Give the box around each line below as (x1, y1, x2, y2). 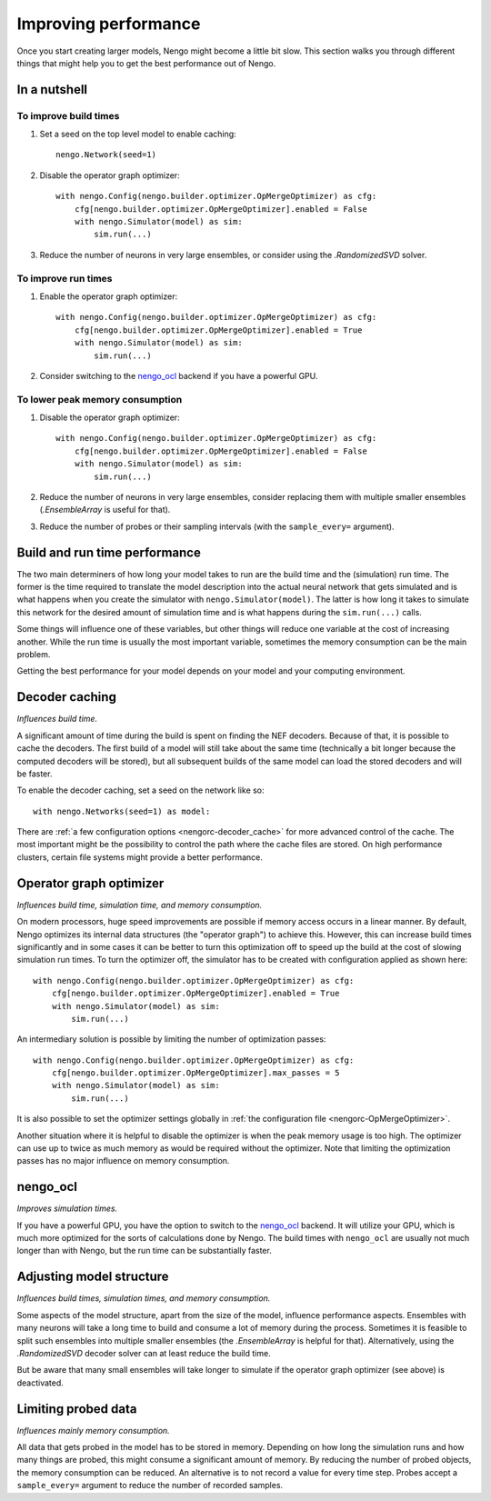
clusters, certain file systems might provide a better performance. (16, 851, 264, 863)
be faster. (16, 768, 53, 779)
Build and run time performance (16, 545, 202, 560)
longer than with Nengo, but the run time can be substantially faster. (16, 1246, 272, 1256)
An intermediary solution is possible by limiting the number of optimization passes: (16, 1034, 326, 1045)
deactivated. (16, 1377, 64, 1388)
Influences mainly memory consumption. (16, 1425, 170, 1436)
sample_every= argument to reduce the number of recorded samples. (16, 1480, 284, 1491)
